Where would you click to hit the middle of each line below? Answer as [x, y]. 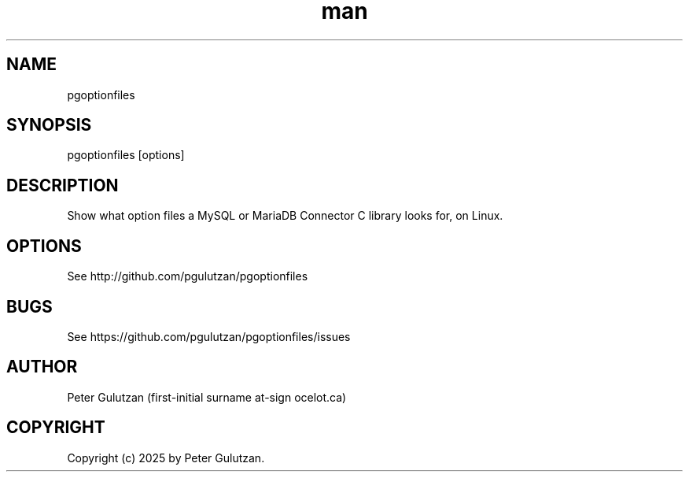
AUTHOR [42, 367]
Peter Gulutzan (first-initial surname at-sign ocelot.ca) [207, 397]
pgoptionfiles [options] [126, 155]
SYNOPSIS [49, 125]
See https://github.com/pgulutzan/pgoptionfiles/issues [209, 336]
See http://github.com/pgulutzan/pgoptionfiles [188, 276]
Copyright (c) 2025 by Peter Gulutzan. [166, 458]
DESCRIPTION [63, 185]
